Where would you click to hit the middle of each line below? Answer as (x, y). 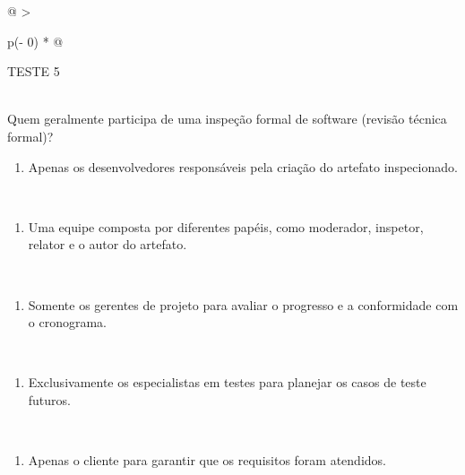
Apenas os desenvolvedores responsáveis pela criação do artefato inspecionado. (243, 166)
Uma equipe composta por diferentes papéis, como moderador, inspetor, (226, 226)
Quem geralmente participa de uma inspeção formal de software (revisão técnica (227, 119)
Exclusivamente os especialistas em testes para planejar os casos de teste (227, 382)
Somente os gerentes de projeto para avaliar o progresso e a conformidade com (243, 304)
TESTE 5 (34, 71)
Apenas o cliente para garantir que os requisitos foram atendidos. (207, 460)
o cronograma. (67, 322)
